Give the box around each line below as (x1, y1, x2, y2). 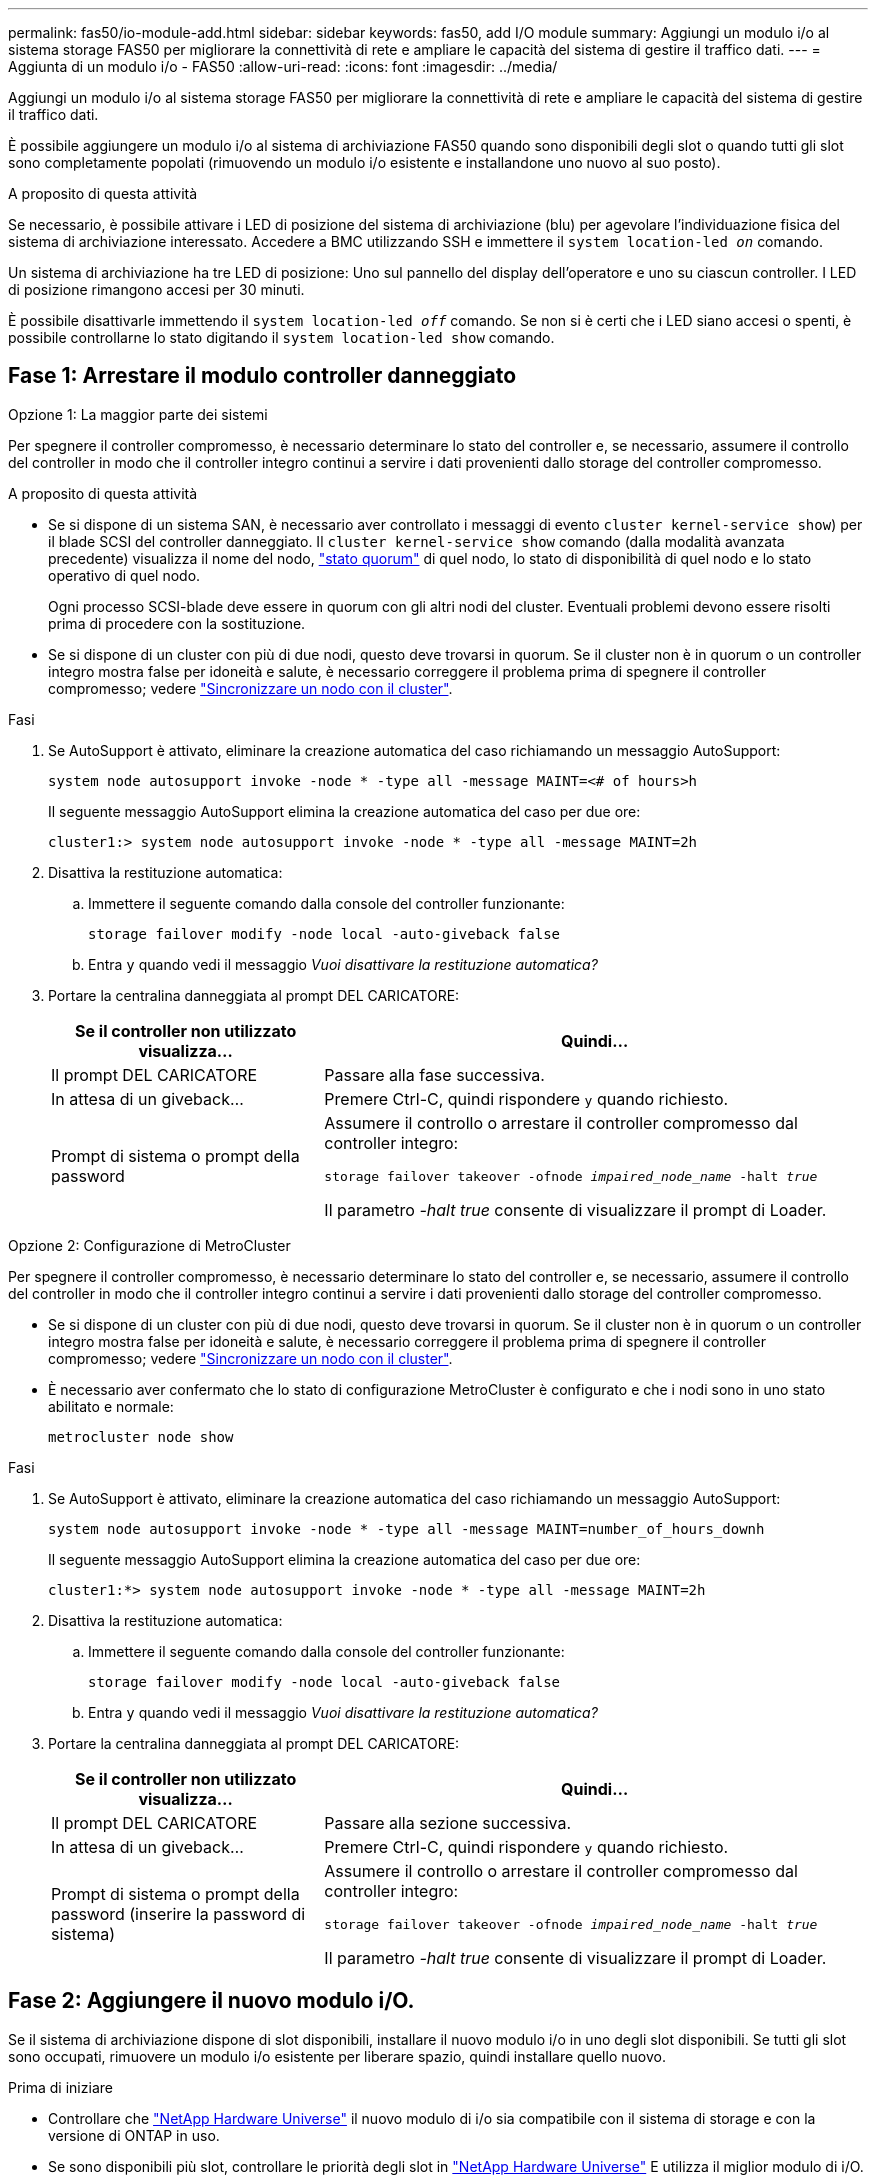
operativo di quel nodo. (48, 566, 201, 584)
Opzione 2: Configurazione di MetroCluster (8, 1236, 291, 1254)
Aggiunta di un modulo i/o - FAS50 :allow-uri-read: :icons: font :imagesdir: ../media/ (8, 58, 558, 75)
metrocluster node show (48, 1428, 234, 1445)
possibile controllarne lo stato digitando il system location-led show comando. (8, 329, 555, 346)
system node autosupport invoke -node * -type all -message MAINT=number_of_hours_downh (48, 1520, 765, 1537)
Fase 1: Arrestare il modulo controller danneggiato (8, 363, 517, 389)
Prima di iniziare (8, 2078, 113, 2096)
